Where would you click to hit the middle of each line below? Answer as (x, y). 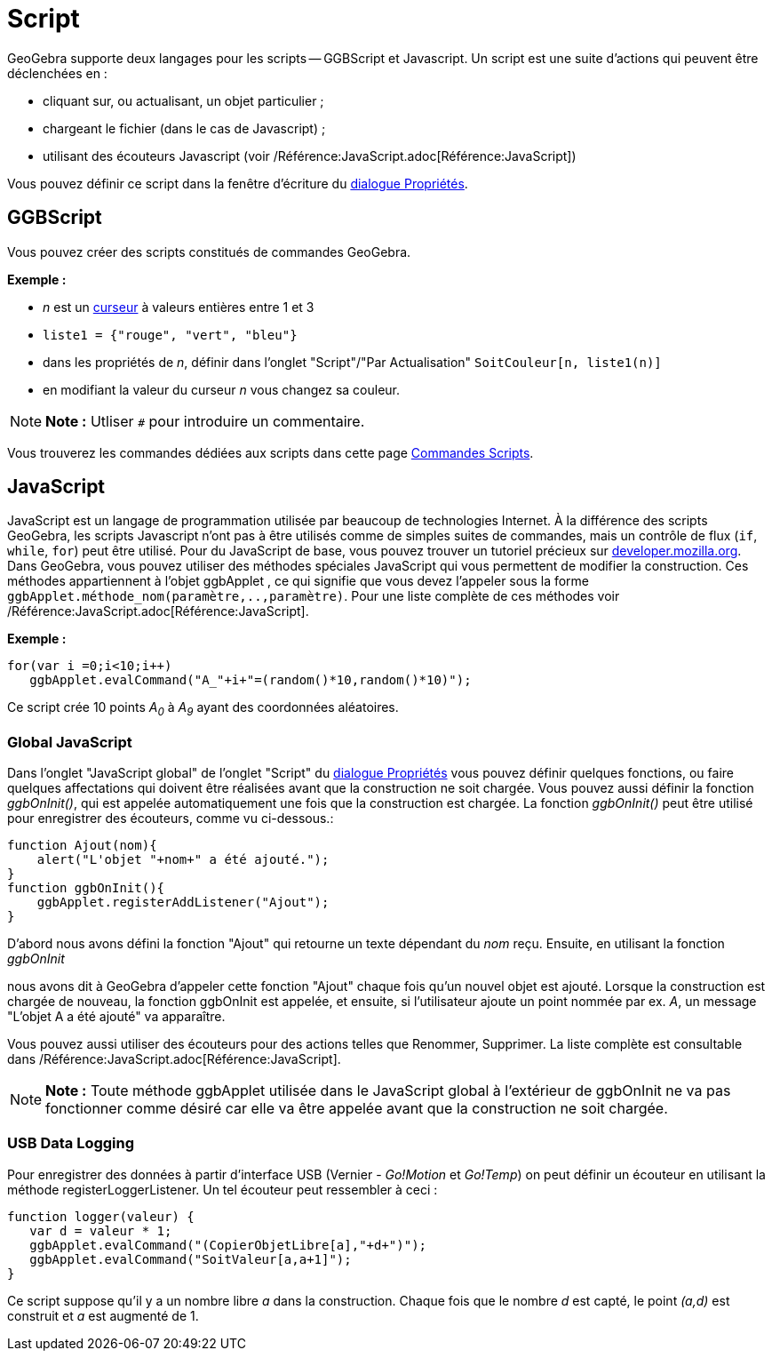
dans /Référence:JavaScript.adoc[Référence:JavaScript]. (174, 1058)
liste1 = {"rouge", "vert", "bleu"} (170, 335)
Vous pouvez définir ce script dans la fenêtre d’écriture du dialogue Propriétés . (238, 183)
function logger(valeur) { (101, 1216)
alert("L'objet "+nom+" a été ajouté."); (183, 859)
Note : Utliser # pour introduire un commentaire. (205, 421)
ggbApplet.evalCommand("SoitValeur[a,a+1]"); (191, 1259)
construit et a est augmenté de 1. (103, 1315)
